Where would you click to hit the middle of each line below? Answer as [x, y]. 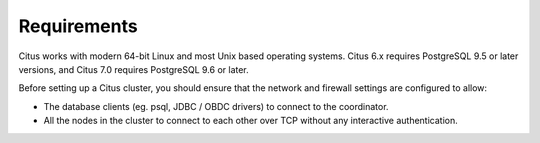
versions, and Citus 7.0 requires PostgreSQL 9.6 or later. [133, 69]
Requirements [78, 26]
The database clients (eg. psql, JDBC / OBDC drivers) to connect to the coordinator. [216, 106]
